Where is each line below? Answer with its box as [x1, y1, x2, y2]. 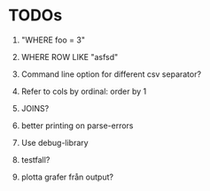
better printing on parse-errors [20, 120, 134, 131]
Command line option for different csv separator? [20, 68, 201, 80]
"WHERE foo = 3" [20, 34, 86, 45]
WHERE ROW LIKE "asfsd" [20, 51, 119, 62]
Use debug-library [20, 137, 89, 148]
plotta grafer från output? [20, 172, 114, 182]
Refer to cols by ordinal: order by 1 [20, 86, 147, 96]
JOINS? [20, 103, 50, 113]
